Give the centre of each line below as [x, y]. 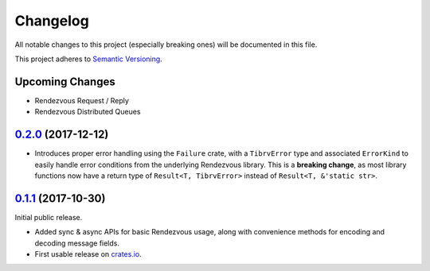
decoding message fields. [77, 243]
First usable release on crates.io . [88, 254]
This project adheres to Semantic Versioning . [88, 59]
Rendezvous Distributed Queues [88, 112]
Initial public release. [49, 217]
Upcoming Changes [65, 81]
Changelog [52, 21]
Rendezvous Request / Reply [82, 100]
